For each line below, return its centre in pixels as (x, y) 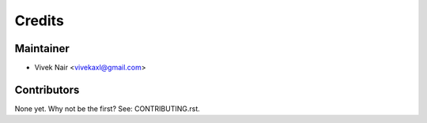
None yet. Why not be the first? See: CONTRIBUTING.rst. (108, 108)
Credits (40, 20)
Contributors (47, 89)
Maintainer (42, 48)
